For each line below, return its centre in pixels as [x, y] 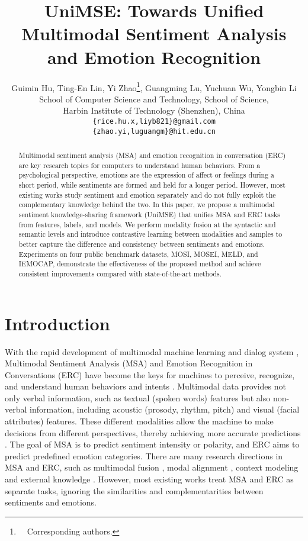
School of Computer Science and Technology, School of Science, [154, 99]
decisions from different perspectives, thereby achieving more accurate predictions [153, 432]
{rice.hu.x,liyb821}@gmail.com [154, 121]
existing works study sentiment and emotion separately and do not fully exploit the [147, 194]
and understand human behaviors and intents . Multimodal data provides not [145, 386]
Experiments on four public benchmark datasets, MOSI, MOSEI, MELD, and [138, 254]
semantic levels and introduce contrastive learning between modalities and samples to [150, 234]
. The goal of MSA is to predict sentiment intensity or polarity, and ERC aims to [152, 444]
